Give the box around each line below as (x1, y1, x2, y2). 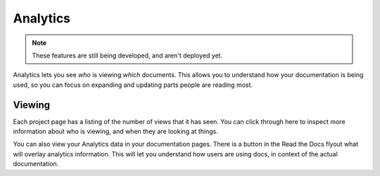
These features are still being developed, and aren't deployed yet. (32, 51, 223, 60)
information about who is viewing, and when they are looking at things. (13, 127, 218, 136)
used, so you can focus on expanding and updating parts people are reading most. (13, 81, 253, 89)
